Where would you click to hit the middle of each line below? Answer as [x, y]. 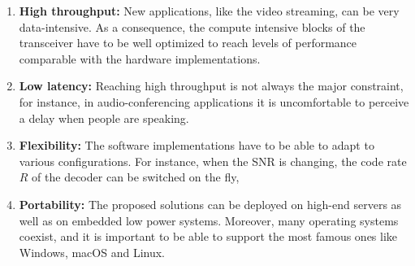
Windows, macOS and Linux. [92, 252]
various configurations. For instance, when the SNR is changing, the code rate [213, 161]
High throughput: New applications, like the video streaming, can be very [209, 11]
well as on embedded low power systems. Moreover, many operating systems [209, 220]
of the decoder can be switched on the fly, [136, 177]
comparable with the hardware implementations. [140, 58]
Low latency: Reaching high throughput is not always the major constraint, [211, 86]
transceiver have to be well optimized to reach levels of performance [188, 43]
